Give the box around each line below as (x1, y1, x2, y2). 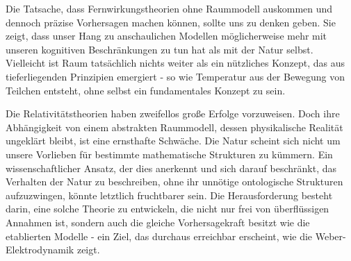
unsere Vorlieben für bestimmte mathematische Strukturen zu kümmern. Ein (6, 146, 333, 161)
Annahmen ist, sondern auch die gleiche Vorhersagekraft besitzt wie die (6, 214, 310, 229)
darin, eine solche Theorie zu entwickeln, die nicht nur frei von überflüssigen (6, 201, 329, 216)
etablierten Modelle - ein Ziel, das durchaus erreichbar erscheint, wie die (6, 228, 313, 243)
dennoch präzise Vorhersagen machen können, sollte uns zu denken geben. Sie (6, 15, 336, 29)
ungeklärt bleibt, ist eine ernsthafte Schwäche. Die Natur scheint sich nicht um (6, 133, 341, 148)
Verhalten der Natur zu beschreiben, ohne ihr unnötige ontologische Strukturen (6, 174, 343, 189)
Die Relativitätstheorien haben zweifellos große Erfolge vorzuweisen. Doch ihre (6, 106, 340, 121)
